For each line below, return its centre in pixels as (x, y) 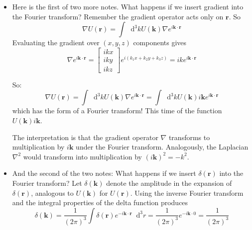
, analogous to (52, 192)
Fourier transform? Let (47, 183)
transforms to (189, 137)
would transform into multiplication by (83, 156)
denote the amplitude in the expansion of (169, 183)
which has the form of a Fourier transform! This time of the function (117, 111)
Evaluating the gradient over (56, 42)
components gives (160, 42)
